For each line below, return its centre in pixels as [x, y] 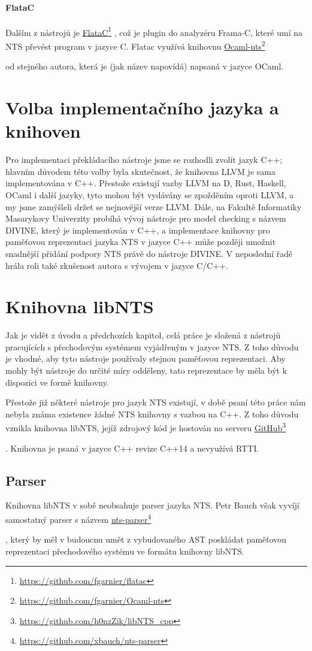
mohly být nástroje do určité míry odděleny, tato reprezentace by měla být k [146, 370]
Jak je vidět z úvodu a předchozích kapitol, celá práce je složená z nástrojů [143, 335]
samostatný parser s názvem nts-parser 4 [78, 518]
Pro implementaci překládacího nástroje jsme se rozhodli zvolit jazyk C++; [144, 160]
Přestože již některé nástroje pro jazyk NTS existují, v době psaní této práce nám [156, 402]
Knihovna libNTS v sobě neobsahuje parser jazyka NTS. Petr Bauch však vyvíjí [152, 505]
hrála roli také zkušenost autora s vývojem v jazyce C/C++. [117, 265]
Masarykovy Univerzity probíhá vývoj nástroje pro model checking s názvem [146, 218]
